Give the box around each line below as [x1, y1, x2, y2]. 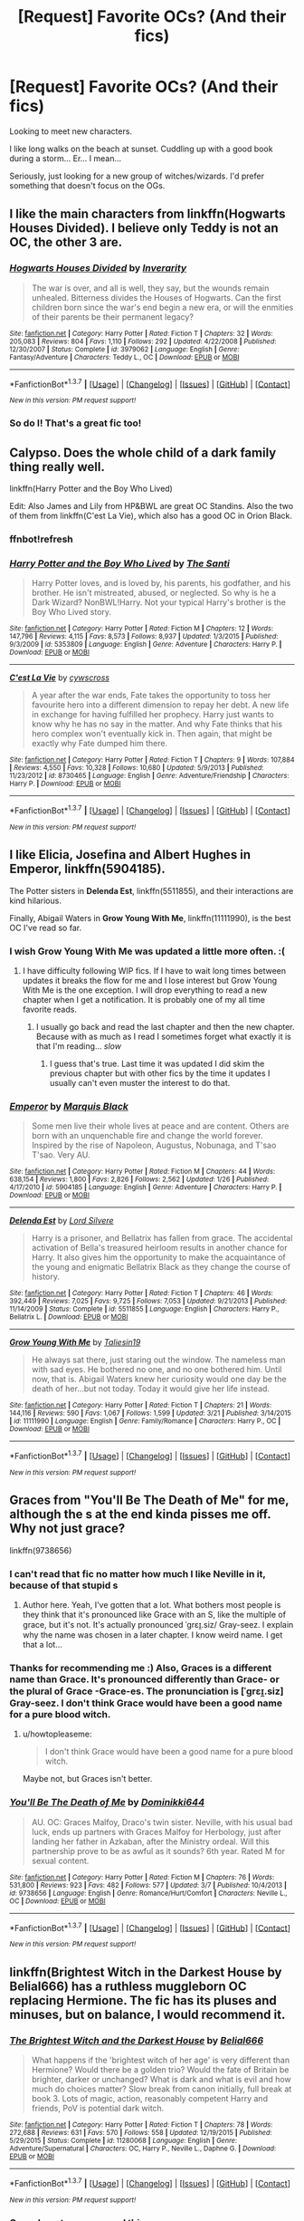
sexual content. [31, 1855, 90, 1866]
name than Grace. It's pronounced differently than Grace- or [9, 1673, 280, 1686]
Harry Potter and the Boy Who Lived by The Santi [9, 557, 231, 570]
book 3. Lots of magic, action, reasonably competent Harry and [31, 2093, 269, 2103]
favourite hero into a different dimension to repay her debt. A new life [31, 699, 290, 710]
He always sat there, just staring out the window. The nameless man [31, 1354, 286, 1365]
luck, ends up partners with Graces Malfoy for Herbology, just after [31, 1826, 282, 1837]
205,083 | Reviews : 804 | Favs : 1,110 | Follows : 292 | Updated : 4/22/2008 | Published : [9, 337, 277, 346]
